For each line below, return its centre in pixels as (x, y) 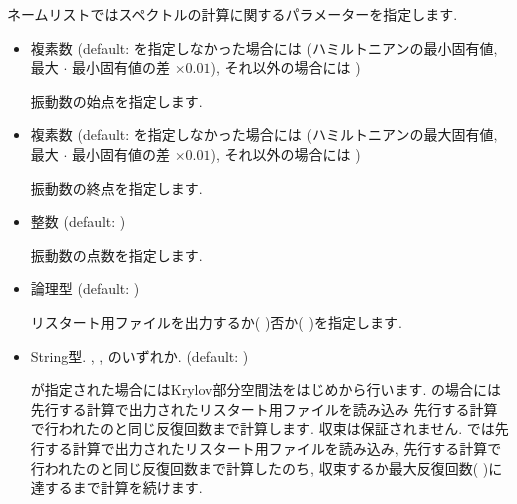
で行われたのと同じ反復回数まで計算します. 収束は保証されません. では (262, 428)
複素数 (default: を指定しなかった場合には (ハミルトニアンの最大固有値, (264, 134)
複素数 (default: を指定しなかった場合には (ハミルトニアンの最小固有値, (264, 47)
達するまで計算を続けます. (116, 487)
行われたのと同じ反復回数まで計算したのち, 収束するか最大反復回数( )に (266, 467)
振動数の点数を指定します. (116, 254)
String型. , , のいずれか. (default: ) (139, 355)
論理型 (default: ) (85, 288)
